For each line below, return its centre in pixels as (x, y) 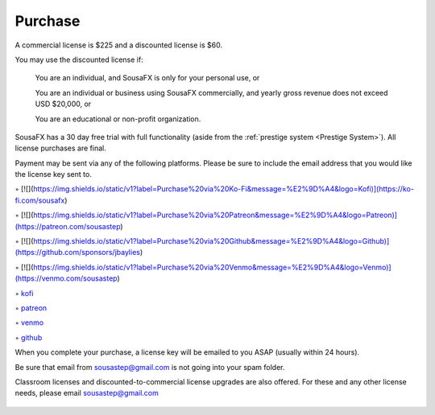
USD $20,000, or (63, 104)
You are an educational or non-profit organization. (118, 119)
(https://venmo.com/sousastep (66, 278)
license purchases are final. (60, 148)
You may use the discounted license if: (79, 60)
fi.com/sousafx (40, 200)
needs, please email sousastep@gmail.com (87, 393)
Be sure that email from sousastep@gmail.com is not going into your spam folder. (150, 367)
